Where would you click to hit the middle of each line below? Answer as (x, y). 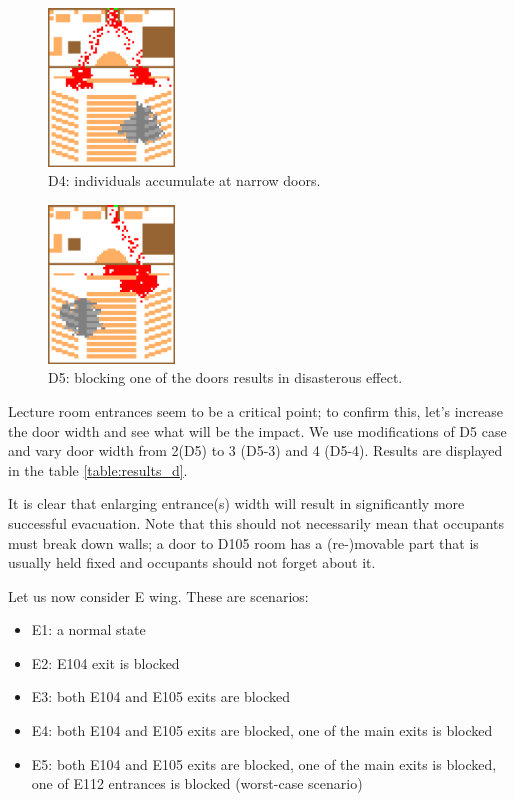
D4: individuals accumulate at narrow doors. (184, 180)
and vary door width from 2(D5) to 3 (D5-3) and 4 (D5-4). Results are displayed (255, 450)
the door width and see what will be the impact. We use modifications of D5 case (257, 430)
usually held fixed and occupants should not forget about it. (192, 562)
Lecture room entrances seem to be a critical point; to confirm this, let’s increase (256, 410)
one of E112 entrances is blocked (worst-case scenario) (197, 783)
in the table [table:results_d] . (98, 469)
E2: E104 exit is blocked (105, 662)
